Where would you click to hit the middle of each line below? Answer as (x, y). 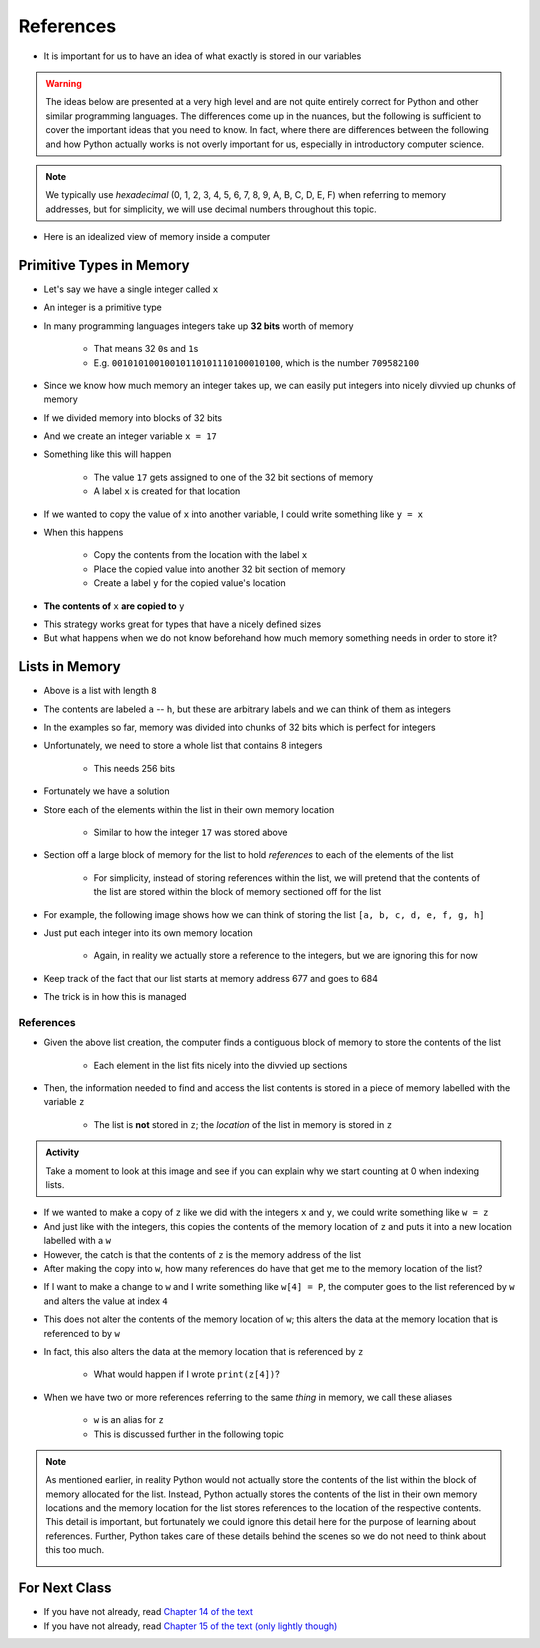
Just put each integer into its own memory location (148, 932)
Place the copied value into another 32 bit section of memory (219, 569)
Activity (62, 1152)
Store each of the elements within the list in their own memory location (189, 809)
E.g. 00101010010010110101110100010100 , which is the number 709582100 (256, 362)
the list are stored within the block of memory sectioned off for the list (237, 892)
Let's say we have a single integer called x (131, 289)
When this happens (83, 532)
